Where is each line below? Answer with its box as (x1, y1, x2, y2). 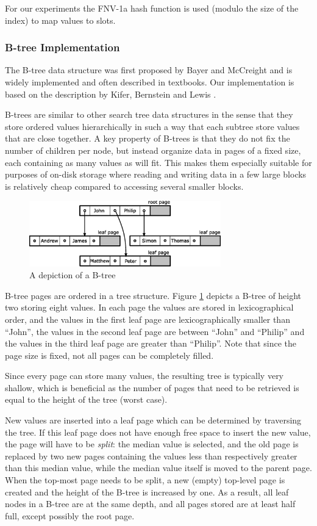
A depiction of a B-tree (29, 268, 116, 281)
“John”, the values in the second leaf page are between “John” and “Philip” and (5, 325, 305, 337)
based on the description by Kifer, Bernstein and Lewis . (5, 87, 216, 100)
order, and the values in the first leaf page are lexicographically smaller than (5, 312, 290, 325)
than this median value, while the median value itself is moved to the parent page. (5, 461, 312, 474)
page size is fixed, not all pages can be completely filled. (5, 348, 214, 361)
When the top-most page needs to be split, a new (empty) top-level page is (5, 474, 285, 486)
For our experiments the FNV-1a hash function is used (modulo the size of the (5, 2, 299, 14)
